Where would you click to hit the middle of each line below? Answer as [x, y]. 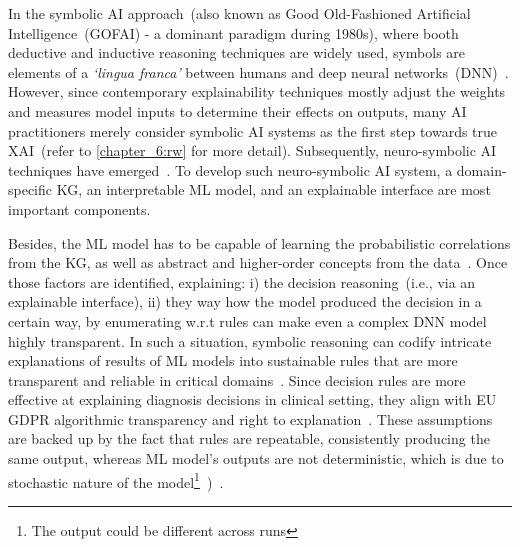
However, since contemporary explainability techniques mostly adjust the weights [257, 91]
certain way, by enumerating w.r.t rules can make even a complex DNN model [247, 320]
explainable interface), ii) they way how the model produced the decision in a [245, 301]
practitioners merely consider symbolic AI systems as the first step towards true [253, 130]
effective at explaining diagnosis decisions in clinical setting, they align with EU [252, 399]
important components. [79, 208]
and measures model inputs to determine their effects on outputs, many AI [237, 110]
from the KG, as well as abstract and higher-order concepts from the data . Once [258, 262]
